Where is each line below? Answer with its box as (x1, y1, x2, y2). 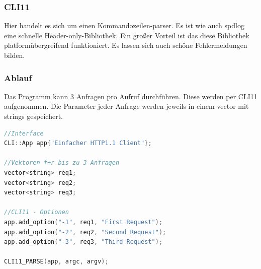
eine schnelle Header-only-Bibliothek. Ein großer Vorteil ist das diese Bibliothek (4, 30, 249, 40)
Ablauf (4, 71, 32, 84)
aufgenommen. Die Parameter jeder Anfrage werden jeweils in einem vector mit (4, 101, 249, 111)
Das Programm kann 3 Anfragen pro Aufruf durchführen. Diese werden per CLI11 (4, 91, 257, 101)
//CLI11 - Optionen (4, 209, 69, 216)
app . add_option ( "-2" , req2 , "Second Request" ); (4, 228, 166, 236)
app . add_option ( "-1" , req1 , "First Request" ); (4, 218, 163, 226)
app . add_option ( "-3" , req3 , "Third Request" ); (4, 238, 163, 246)
